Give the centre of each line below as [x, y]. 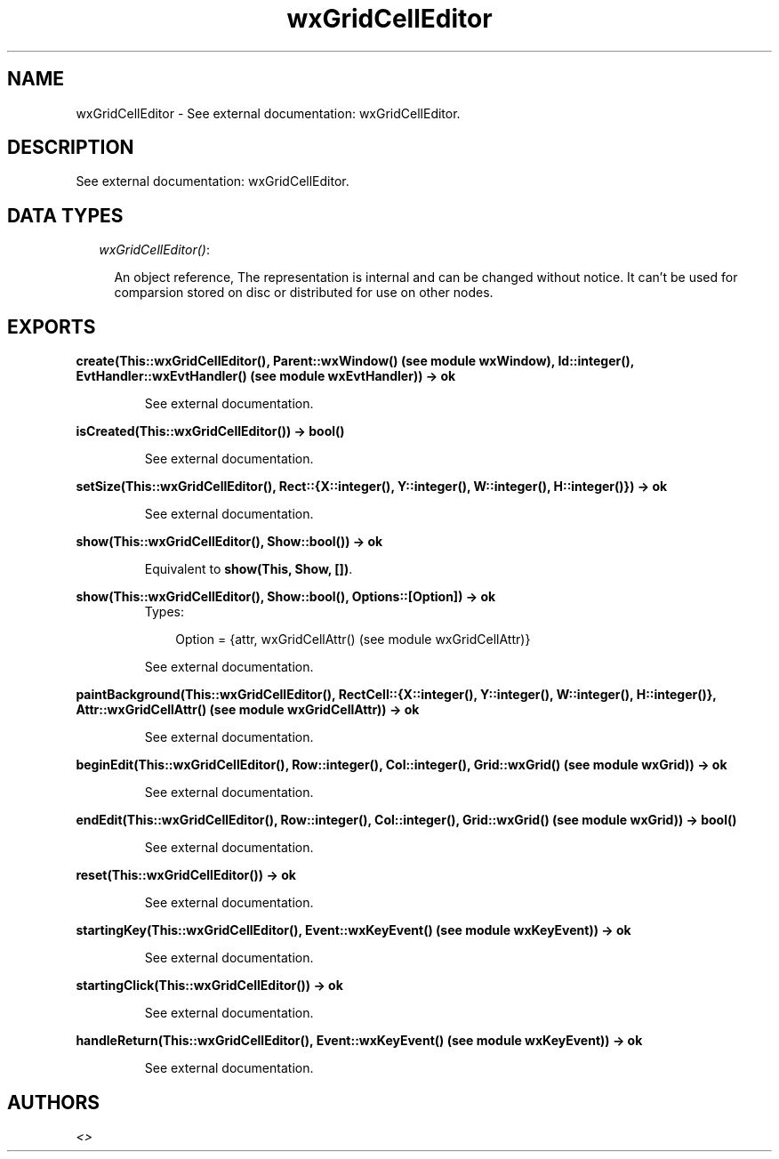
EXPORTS [52, 326]
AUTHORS [54, 1102]
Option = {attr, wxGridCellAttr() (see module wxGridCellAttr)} [353, 640]
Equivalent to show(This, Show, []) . [249, 569]
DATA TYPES [65, 215]
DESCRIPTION [71, 148]
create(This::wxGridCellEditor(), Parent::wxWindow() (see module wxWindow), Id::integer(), [355, 361]
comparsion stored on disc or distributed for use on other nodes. [304, 293]
